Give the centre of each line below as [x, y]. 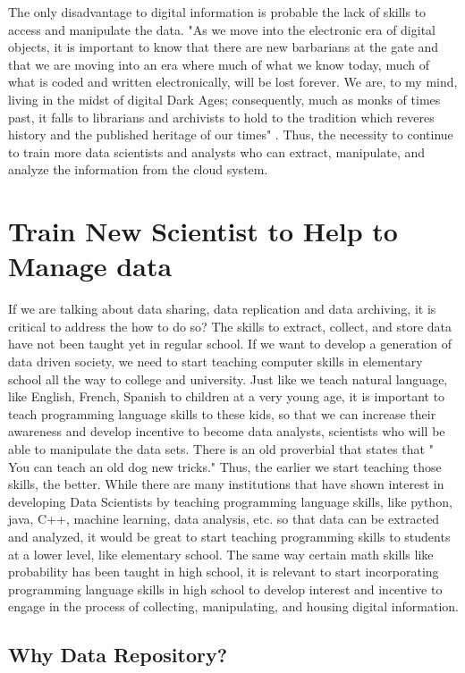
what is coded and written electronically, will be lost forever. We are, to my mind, [233, 82]
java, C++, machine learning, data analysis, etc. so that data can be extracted [224, 519]
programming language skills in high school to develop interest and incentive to [225, 589]
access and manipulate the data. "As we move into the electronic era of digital [222, 29]
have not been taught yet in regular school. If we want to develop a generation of [230, 344]
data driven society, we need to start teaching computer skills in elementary [216, 362]
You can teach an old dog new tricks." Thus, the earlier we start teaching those [225, 466]
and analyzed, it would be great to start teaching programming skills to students [229, 536]
